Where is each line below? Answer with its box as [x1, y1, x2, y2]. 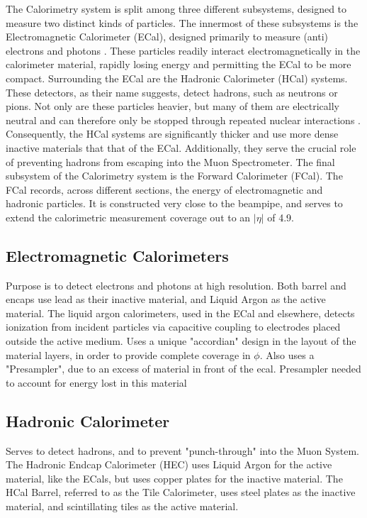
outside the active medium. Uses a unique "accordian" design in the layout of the [6, 334, 356, 348]
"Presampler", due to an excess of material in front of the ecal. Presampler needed [6, 361, 361, 376]
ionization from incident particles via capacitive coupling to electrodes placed [6, 319, 341, 334]
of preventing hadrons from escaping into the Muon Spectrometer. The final [6, 154, 335, 169]
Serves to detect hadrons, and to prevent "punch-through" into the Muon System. [6, 443, 359, 458]
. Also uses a [259, 347, 315, 362]
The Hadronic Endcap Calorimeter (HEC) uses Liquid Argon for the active [6, 457, 332, 472]
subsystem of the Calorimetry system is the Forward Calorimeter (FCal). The [6, 168, 343, 183]
